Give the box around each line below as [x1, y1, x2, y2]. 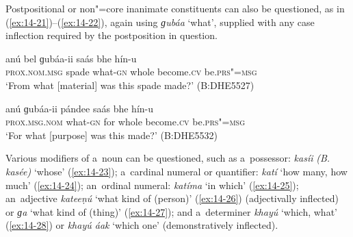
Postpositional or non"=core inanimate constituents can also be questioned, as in [5, 1, 345, 15]
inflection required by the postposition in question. [5, 28, 218, 42]
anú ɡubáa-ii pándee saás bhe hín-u [5, 101, 154, 115]
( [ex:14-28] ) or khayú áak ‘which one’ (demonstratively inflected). [5, 218, 278, 232]
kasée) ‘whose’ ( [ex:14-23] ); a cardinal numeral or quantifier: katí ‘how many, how [5, 164, 348, 178]
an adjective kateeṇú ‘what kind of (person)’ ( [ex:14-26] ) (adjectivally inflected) [5, 191, 339, 205]
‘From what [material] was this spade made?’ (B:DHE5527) [5, 77, 254, 92]
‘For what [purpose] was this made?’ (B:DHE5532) [5, 127, 218, 142]
